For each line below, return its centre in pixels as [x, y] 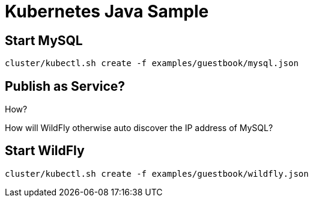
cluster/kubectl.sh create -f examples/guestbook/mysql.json [152, 63]
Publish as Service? [65, 86]
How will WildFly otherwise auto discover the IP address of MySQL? [139, 128]
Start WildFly [45, 151]
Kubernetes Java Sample [107, 11]
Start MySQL [44, 40]
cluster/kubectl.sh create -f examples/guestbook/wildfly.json [157, 173]
